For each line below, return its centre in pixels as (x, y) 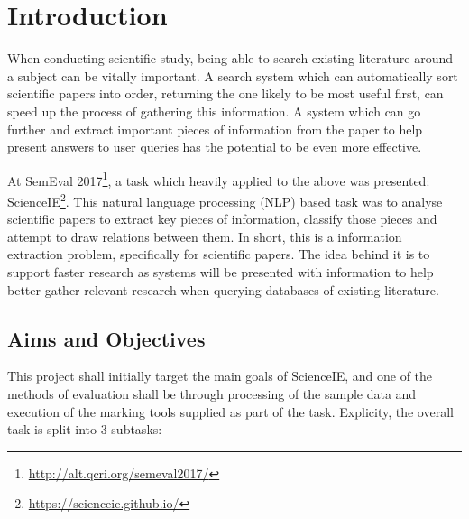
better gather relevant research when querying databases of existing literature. (223, 289)
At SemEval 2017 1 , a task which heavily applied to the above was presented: (219, 179)
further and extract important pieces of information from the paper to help (215, 129)
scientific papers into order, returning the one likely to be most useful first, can (225, 93)
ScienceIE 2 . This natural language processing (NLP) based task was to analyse (225, 199)
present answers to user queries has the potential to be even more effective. (215, 147)
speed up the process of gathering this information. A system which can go (214, 111)
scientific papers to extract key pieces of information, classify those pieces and (222, 219)
